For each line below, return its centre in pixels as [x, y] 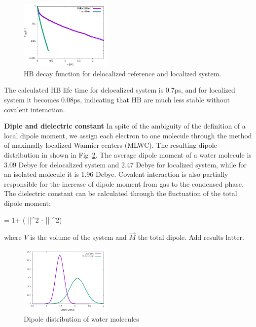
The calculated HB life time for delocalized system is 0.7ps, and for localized [120, 90]
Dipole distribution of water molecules [81, 318]
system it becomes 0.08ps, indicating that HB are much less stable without [117, 99]
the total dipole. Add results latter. [191, 237]
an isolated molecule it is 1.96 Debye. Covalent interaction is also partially [116, 174]
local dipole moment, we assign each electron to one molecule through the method [128, 135]
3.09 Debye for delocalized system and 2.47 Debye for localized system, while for [125, 164]
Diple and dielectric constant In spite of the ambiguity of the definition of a [125, 126]
